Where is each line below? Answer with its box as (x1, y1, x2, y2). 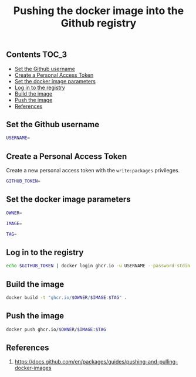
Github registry (60, 16, 137, 30)
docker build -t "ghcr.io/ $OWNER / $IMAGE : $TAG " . (6, 294, 127, 300)
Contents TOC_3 (6, 50, 67, 60)
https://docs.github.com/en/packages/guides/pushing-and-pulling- (14, 358, 178, 365)
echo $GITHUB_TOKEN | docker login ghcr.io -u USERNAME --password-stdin (6, 263, 191, 269)
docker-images (14, 365, 52, 372)
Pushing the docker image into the (13, 4, 184, 18)
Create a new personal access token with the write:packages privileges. (6, 167, 180, 174)
